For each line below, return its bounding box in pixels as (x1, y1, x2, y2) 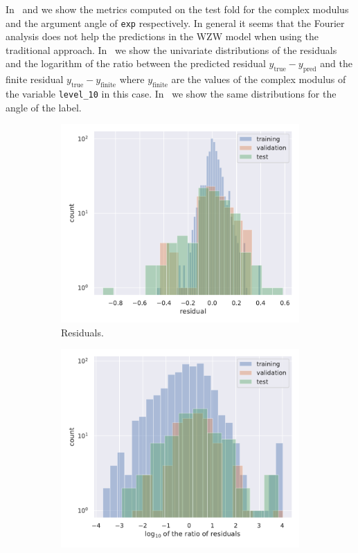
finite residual (6, 72, 64, 87)
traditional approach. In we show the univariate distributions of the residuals (6, 42, 337, 57)
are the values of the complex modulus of (171, 72, 346, 87)
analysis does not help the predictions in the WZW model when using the (6, 29, 319, 44)
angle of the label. (6, 100, 82, 114)
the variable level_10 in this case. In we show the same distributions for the (6, 87, 337, 101)
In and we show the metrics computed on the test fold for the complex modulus (6, 2, 349, 16)
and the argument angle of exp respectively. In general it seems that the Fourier (6, 15, 345, 30)
